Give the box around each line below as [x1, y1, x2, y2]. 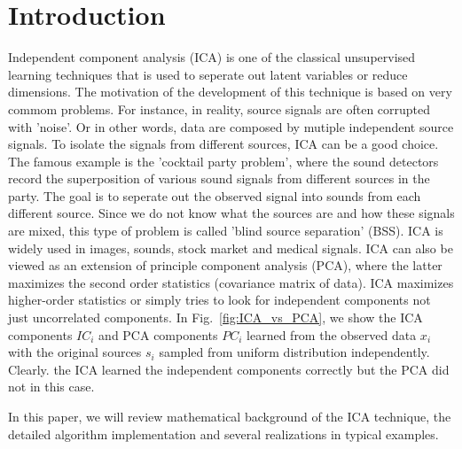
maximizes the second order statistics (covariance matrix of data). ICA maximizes [8, 273, 454, 291]
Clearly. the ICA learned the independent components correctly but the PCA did [8, 360, 450, 378]
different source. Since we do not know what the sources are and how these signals [8, 204, 455, 222]
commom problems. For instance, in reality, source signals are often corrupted [8, 99, 431, 118]
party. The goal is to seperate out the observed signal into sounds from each [8, 186, 421, 205]
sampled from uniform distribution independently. [159, 343, 430, 361]
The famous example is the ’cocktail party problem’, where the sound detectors [8, 151, 439, 170]
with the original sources [8, 343, 142, 361]
